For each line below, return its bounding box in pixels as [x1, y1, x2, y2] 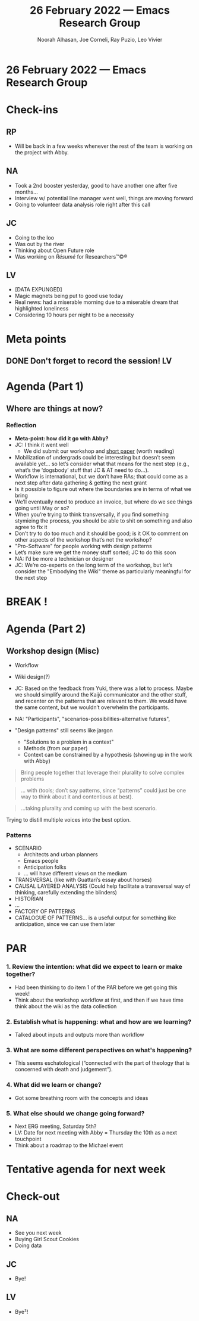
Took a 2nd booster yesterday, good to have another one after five [14, 182, 178, 189]
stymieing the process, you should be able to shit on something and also [14, 517, 192, 524]
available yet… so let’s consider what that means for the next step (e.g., [14, 460, 189, 467]
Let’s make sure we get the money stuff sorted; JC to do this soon [14, 549, 176, 556]
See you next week [14, 1229, 62, 1236]
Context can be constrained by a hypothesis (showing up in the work [23, 751, 192, 759]
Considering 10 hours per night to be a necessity [14, 311, 134, 319]
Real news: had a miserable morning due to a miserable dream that [14, 299, 179, 306]
